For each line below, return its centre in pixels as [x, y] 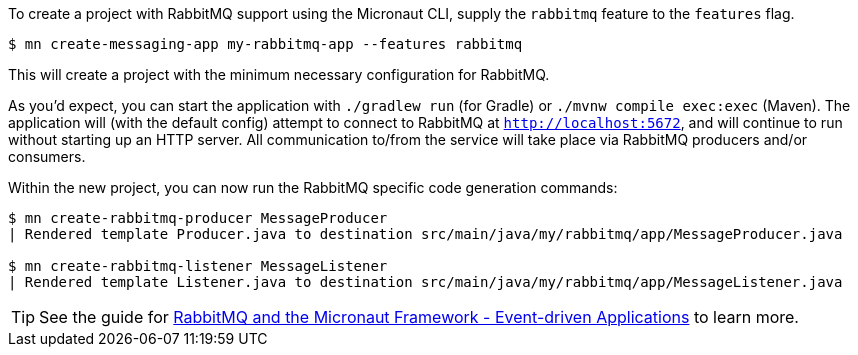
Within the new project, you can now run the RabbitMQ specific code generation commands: [313, 187]
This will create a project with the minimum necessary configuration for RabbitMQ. [279, 74]
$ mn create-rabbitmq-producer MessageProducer [198, 218]
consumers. [47, 156]
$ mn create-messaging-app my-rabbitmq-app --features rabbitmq [265, 44]
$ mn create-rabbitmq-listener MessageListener [198, 266]
